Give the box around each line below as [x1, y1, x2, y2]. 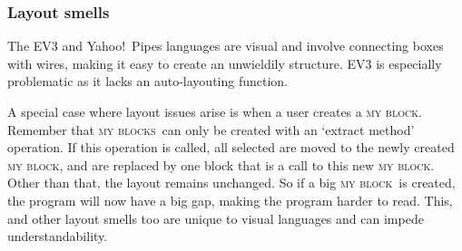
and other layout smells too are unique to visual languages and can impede [7, 208, 424, 227]
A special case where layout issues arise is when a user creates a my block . [7, 102, 422, 121]
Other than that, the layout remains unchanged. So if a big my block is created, [7, 173, 456, 192]
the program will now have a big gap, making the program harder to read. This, [7, 190, 453, 209]
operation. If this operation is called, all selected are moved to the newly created [7, 138, 455, 157]
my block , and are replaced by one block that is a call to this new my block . [7, 155, 435, 174]
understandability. [7, 227, 108, 246]
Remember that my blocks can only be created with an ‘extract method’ [7, 120, 415, 139]
